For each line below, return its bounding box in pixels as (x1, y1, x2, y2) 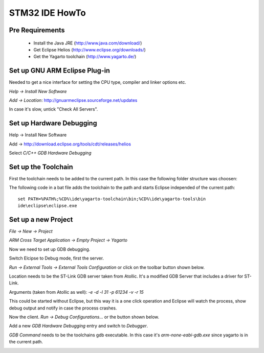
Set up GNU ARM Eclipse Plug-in (9, 67, 110, 75)
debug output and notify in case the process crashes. (9, 305, 117, 311)
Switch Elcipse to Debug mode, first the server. (9, 255, 104, 261)
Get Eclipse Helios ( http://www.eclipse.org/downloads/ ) (33, 47, 146, 52)
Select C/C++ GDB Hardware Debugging (9, 150, 91, 156)
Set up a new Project (9, 215, 73, 224)
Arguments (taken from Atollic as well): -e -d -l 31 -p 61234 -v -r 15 (9, 289, 144, 295)
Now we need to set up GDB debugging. (9, 246, 90, 252)
